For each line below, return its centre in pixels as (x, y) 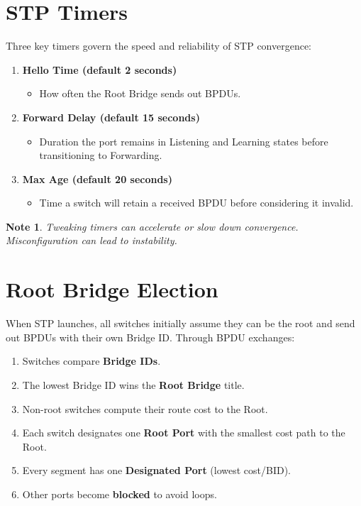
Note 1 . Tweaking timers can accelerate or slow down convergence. (152, 226)
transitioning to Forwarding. (101, 155)
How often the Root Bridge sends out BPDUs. (140, 93)
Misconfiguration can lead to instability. (91, 240)
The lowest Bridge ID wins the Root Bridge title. (133, 384)
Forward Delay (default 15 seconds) (111, 117)
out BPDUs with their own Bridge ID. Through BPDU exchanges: (150, 337)
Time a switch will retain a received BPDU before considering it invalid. (196, 203)
